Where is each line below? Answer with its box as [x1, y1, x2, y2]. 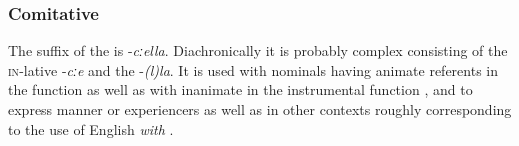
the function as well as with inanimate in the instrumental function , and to [8, 79, 473, 100]
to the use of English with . [8, 118, 174, 139]
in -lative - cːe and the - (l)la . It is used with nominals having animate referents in [8, 59, 499, 80]
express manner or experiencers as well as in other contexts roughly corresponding [8, 99, 512, 119]
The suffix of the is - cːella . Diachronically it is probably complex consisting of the [8, 40, 508, 61]
